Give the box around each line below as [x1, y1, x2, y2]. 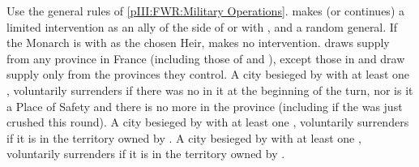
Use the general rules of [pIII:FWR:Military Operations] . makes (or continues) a [6, 2, 404, 19]
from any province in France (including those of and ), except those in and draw [6, 49, 405, 66]
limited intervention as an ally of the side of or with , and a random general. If [6, 18, 398, 35]
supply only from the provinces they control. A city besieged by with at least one [6, 66, 410, 83]
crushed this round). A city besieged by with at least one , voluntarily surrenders [6, 113, 409, 131]
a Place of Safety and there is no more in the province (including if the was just [6, 97, 403, 114]
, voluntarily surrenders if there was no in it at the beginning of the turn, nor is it [6, 81, 413, 98]
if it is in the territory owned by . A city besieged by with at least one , [6, 129, 361, 146]
